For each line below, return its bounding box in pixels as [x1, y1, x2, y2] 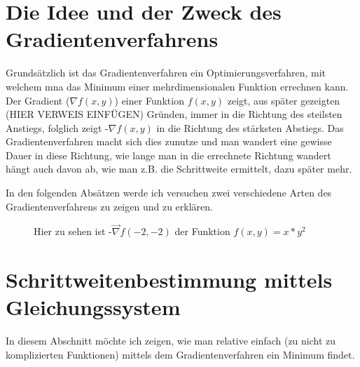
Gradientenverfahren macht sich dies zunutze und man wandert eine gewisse [6, 134, 332, 149]
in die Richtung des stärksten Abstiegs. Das [156, 120, 344, 135]
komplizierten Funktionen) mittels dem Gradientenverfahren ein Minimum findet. [6, 347, 355, 361]
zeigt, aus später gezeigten [227, 93, 340, 107]
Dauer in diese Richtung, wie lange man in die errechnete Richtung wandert [6, 147, 331, 162]
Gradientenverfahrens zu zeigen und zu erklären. [6, 199, 213, 213]
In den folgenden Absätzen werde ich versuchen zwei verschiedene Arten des [6, 185, 332, 200]
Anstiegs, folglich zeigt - [6, 120, 109, 135]
